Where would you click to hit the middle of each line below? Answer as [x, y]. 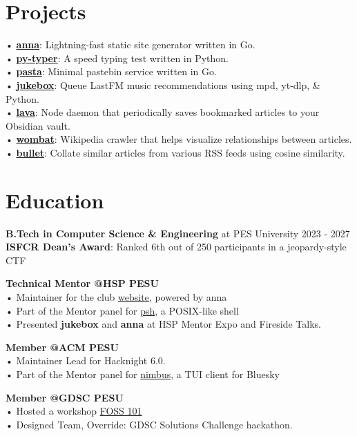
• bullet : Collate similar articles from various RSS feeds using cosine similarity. [175, 152]
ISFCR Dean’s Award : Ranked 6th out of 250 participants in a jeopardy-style [176, 247]
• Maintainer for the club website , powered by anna [116, 296]
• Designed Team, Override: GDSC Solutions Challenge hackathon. [149, 424]
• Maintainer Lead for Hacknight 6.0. [86, 360]
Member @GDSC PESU [65, 397]
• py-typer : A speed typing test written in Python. [117, 58]
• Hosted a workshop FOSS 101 [74, 411]
